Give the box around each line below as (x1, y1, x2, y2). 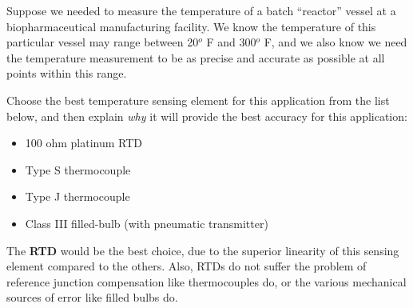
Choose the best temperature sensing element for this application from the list (6, 91, 390, 108)
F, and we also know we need (264, 34, 407, 50)
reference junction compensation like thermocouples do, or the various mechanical (6, 273, 407, 290)
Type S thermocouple (25, 161, 131, 178)
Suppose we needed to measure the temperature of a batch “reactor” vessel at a (6, 2, 396, 18)
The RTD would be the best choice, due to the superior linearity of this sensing (6, 242, 399, 258)
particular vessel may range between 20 (6, 34, 199, 50)
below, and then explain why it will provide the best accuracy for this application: (6, 107, 407, 124)
